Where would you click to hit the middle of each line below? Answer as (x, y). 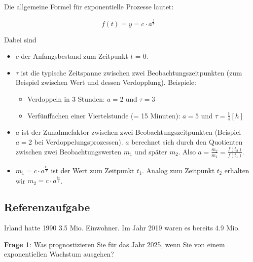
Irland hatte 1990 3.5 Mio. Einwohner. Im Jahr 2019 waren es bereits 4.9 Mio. (122, 228)
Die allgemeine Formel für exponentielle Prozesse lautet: (89, 6)
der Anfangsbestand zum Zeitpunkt (74, 56)
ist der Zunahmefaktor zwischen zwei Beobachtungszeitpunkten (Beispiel (131, 132)
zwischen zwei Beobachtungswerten (69, 151)
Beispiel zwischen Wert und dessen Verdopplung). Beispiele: (106, 82)
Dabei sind (20, 39)
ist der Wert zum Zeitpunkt (93, 170)
